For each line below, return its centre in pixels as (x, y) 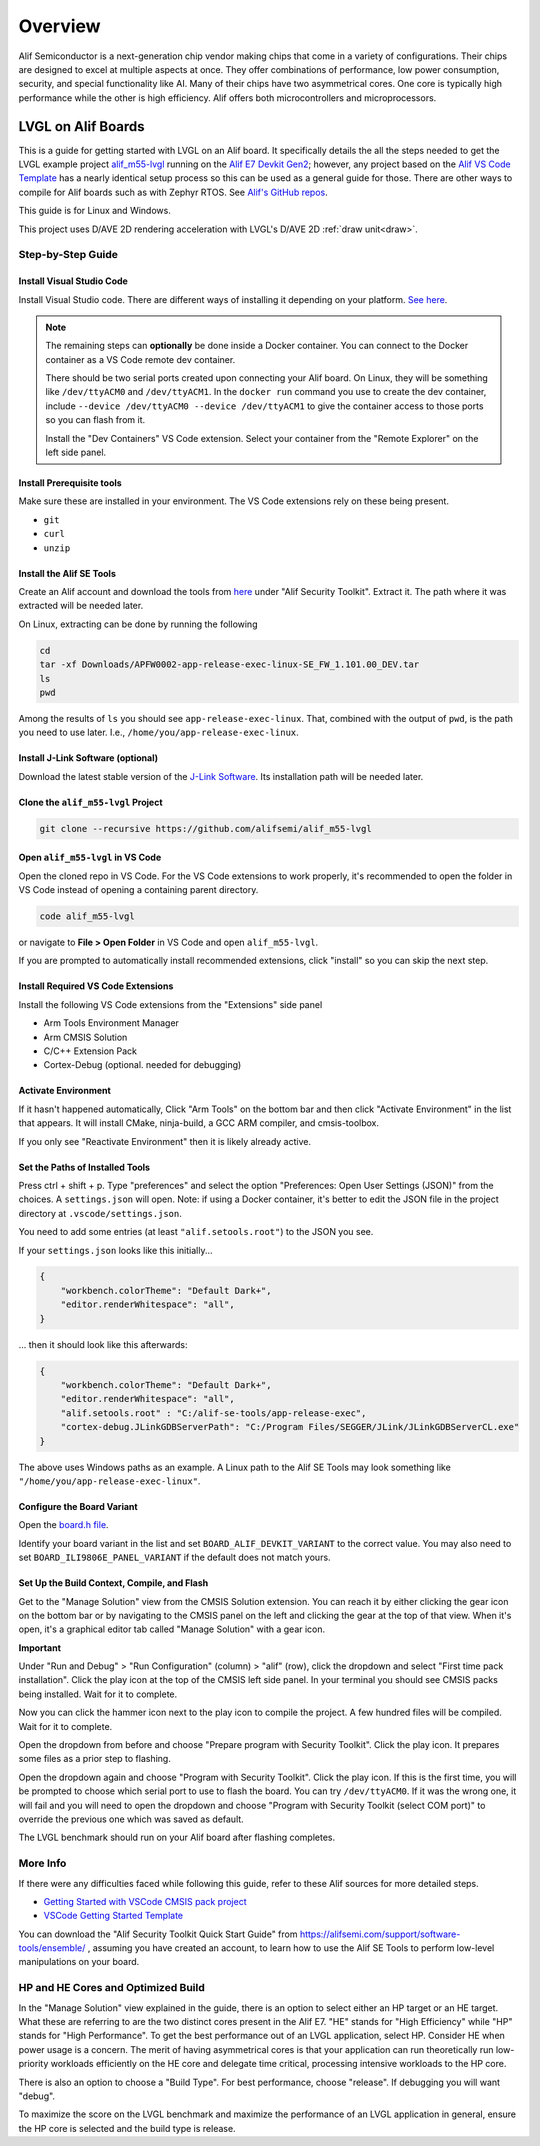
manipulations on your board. (79, 1962)
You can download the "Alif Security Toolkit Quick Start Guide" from (158, 1934)
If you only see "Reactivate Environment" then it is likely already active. (165, 1141)
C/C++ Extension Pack (90, 1051)
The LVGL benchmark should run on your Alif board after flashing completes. (177, 1837)
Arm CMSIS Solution (85, 1037)
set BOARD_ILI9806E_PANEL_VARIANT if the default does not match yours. (174, 1557)
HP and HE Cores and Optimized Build (111, 1988)
